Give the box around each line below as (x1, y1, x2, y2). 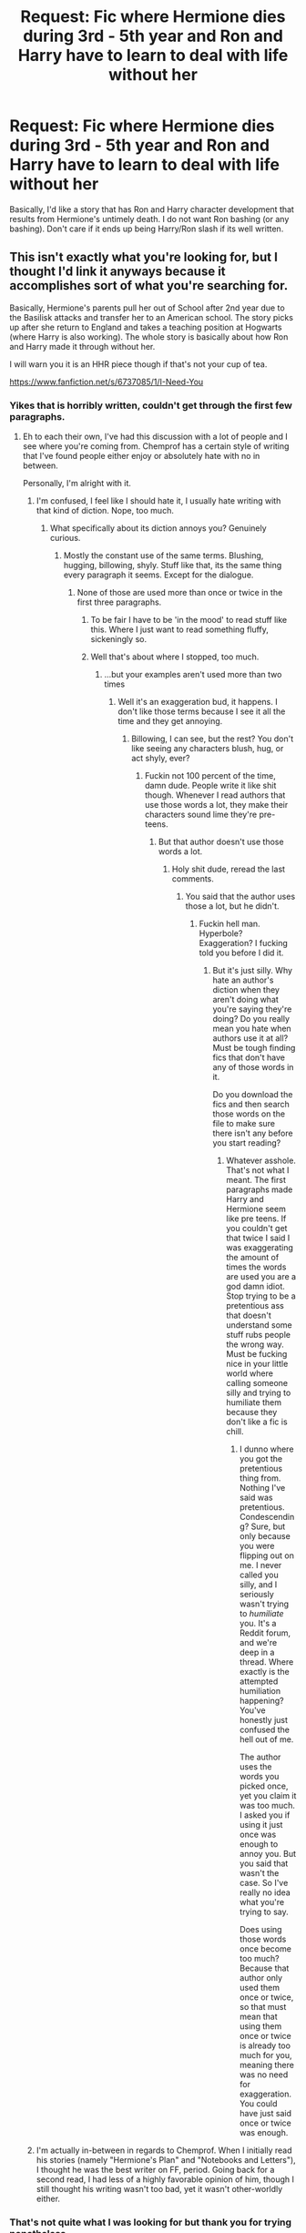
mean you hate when (212, 1023, 291, 1035)
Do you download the (212, 1089, 293, 1100)
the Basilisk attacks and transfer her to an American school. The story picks (9, 311, 294, 322)
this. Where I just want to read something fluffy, (90, 624, 269, 635)
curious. (49, 533, 81, 544)
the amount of (226, 1252, 280, 1263)
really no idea (240, 1887, 291, 1898)
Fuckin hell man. (199, 918, 261, 930)
